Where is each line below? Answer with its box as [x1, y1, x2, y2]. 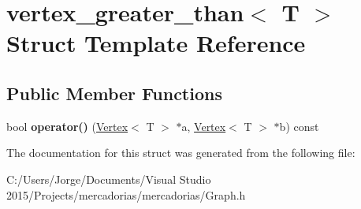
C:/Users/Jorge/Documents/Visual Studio [6, 170, 211, 187]
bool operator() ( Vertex [6, 118, 128, 134]
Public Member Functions [6, 80, 222, 105]
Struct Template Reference [6, 27, 306, 59]
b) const [279, 118, 319, 134]
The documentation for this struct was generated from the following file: [6, 144, 355, 161]
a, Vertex [181, 118, 226, 134]
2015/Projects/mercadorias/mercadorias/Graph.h [6, 186, 246, 203]
